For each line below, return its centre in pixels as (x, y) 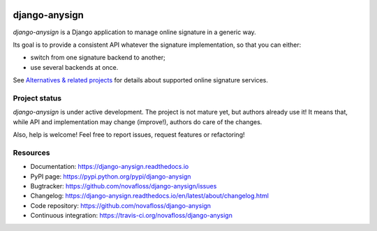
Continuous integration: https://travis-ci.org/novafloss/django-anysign (132, 216)
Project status (37, 98)
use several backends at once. (74, 67)
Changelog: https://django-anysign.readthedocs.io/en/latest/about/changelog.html (149, 196)
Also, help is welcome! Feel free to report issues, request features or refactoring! (129, 135)
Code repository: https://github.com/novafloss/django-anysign (121, 205)
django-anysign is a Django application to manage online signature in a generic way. (134, 32)
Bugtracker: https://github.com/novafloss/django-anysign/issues (124, 186)
